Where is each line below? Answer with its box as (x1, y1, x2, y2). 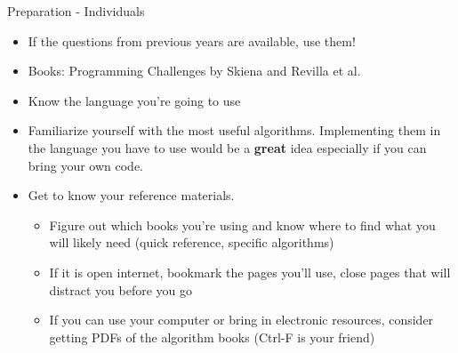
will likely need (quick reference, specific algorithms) (49, 233, 334, 252)
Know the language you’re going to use (28, 91, 241, 109)
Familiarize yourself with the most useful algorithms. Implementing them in (28, 121, 441, 140)
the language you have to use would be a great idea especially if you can (28, 138, 427, 156)
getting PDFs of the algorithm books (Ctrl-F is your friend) (49, 327, 375, 346)
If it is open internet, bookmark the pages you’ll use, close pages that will (49, 262, 451, 281)
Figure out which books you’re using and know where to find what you (49, 215, 436, 234)
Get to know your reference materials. (28, 186, 235, 205)
